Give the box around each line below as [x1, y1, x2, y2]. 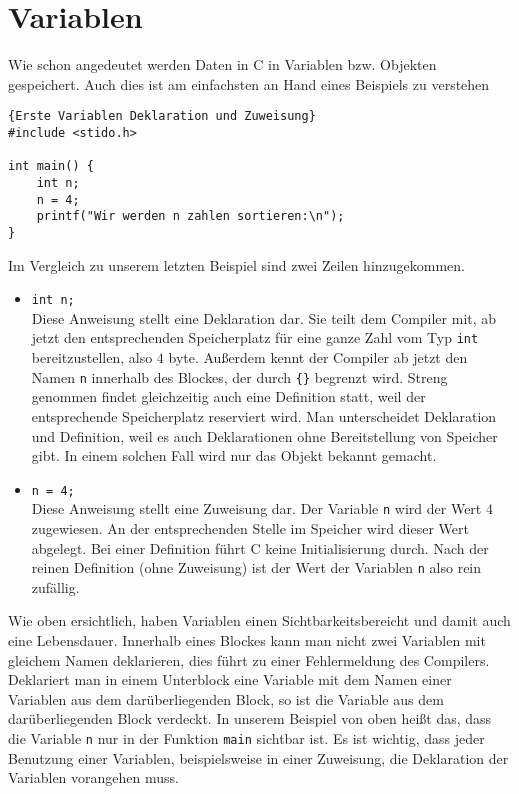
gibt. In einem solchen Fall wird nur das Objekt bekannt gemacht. [31, 445, 437, 466]
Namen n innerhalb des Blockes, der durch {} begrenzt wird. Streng [31, 366, 448, 387]
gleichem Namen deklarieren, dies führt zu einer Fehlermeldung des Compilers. [8, 649, 490, 670]
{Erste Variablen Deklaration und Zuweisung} [8, 109, 316, 124]
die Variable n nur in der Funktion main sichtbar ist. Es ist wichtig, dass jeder [8, 728, 485, 748]
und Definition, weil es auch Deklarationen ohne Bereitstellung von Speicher [31, 425, 498, 446]
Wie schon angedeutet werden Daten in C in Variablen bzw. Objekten [8, 54, 437, 75]
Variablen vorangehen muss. [8, 767, 179, 788]
